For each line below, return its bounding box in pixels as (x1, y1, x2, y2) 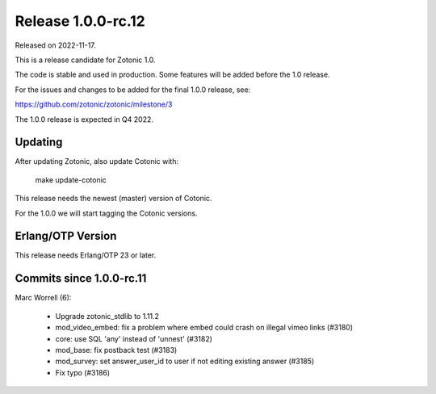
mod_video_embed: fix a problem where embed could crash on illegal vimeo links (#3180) (55, 323, 353, 333)
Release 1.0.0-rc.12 (15, 12, 145, 30)
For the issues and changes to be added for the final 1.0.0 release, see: (15, 85, 251, 94)
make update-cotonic (35, 174, 107, 185)
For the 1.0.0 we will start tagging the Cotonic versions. (15, 208, 198, 218)
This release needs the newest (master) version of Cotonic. (15, 194, 212, 203)
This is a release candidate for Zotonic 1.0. (15, 55, 156, 65)
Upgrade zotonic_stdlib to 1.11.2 (55, 311, 160, 321)
